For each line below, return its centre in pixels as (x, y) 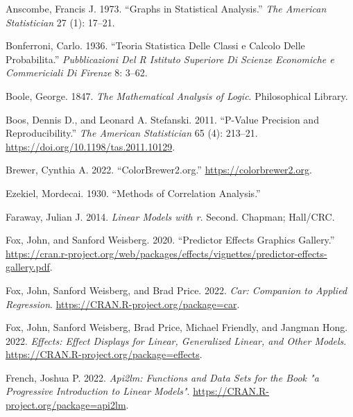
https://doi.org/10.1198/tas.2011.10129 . (91, 146)
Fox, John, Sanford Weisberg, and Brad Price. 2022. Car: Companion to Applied (176, 290)
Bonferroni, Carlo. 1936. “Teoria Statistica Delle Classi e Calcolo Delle (155, 45)
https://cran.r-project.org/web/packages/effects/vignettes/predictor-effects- (166, 253)
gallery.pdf (28, 267)
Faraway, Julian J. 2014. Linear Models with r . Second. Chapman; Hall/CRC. (170, 216)
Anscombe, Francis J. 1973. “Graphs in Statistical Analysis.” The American (166, 8)
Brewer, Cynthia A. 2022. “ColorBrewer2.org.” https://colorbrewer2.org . (159, 170)
